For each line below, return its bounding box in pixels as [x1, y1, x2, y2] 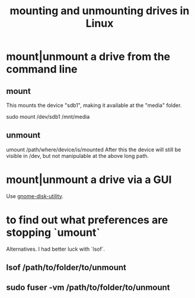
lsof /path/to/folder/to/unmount [6, 263, 126, 273]
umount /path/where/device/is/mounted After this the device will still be [6, 146, 181, 153]
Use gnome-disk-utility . [6, 192, 64, 199]
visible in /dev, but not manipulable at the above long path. [6, 152, 149, 159]
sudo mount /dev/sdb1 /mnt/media [6, 114, 90, 120]
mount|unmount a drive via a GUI [6, 173, 172, 186]
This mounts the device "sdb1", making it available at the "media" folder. [6, 102, 182, 109]
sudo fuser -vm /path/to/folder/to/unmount [6, 283, 170, 293]
